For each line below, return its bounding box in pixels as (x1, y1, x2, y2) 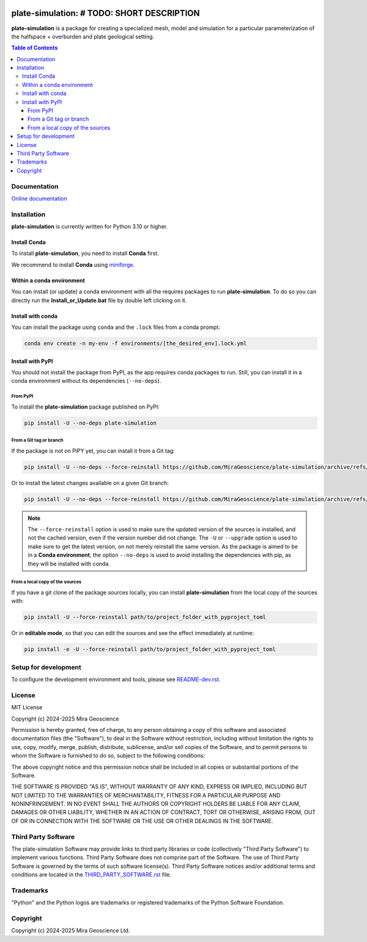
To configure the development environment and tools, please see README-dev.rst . (11, 676, 221, 683)
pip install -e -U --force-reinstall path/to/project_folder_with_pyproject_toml (24, 646, 276, 653)
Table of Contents (11, 44, 58, 51)
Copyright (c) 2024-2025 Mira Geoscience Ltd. (11, 927, 130, 934)
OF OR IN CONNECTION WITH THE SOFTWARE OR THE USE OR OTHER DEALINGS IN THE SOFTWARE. (11, 817, 273, 824)
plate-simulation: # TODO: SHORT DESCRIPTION (11, 8, 200, 18)
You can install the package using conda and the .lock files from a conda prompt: (11, 323, 220, 331)
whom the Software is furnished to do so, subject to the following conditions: (11, 752, 206, 759)
